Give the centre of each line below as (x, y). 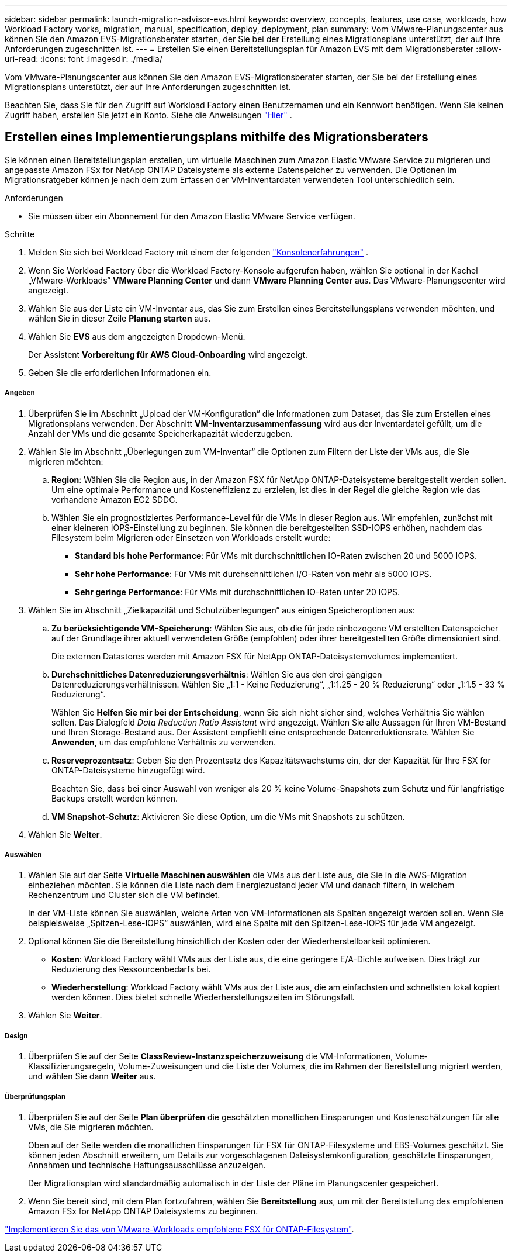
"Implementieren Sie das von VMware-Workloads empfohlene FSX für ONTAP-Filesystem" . (179, 1229)
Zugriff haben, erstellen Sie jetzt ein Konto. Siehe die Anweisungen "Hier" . (148, 115)
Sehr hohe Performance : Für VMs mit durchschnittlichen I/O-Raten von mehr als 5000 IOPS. (253, 574)
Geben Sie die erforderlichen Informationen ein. (120, 372)
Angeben (20, 393)
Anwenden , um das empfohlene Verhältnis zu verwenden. (164, 742)
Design (16, 1036)
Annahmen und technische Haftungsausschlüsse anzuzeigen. (147, 1165)
